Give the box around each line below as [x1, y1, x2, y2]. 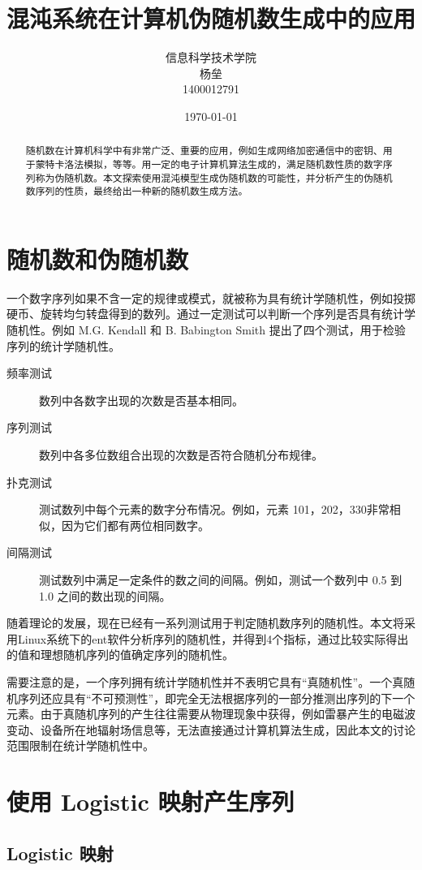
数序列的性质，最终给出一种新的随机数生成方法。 [25, 184, 248, 198]
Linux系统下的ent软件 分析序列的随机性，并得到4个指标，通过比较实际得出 [17, 630, 409, 647]
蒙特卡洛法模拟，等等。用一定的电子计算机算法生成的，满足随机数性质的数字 [35, 157, 383, 170]
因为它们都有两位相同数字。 [61, 516, 209, 533]
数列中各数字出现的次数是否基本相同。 [39, 391, 243, 408]
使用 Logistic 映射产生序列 [6, 785, 295, 818]
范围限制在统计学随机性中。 [6, 737, 154, 754]
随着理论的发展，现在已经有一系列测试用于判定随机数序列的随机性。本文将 [6, 614, 404, 631]
